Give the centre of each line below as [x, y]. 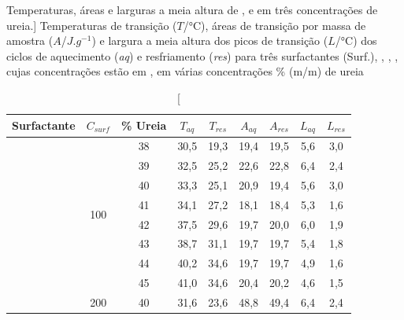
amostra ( [30, 40]
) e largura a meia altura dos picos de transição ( [210, 40]
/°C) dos [356, 40]
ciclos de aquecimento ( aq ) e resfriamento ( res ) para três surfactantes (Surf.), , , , [202, 55]
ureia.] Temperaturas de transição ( [92, 25]
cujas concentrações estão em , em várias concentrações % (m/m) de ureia [185, 71]
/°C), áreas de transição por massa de [274, 25]
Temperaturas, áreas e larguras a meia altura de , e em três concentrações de [192, 9]
